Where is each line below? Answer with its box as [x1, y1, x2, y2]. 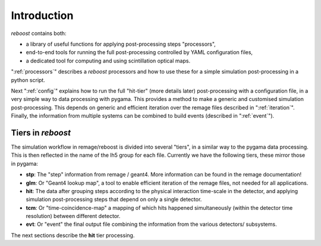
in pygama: [11, 160, 39, 167]
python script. [11, 76, 46, 83]
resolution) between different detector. [26, 213, 121, 220]
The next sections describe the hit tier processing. [11, 232, 135, 239]
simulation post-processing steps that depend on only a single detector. [26, 196, 202, 203]
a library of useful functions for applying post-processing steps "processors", [26, 40, 216, 48]
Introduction [11, 9, 74, 22]
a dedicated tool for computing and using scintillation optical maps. [26, 57, 190, 64]
